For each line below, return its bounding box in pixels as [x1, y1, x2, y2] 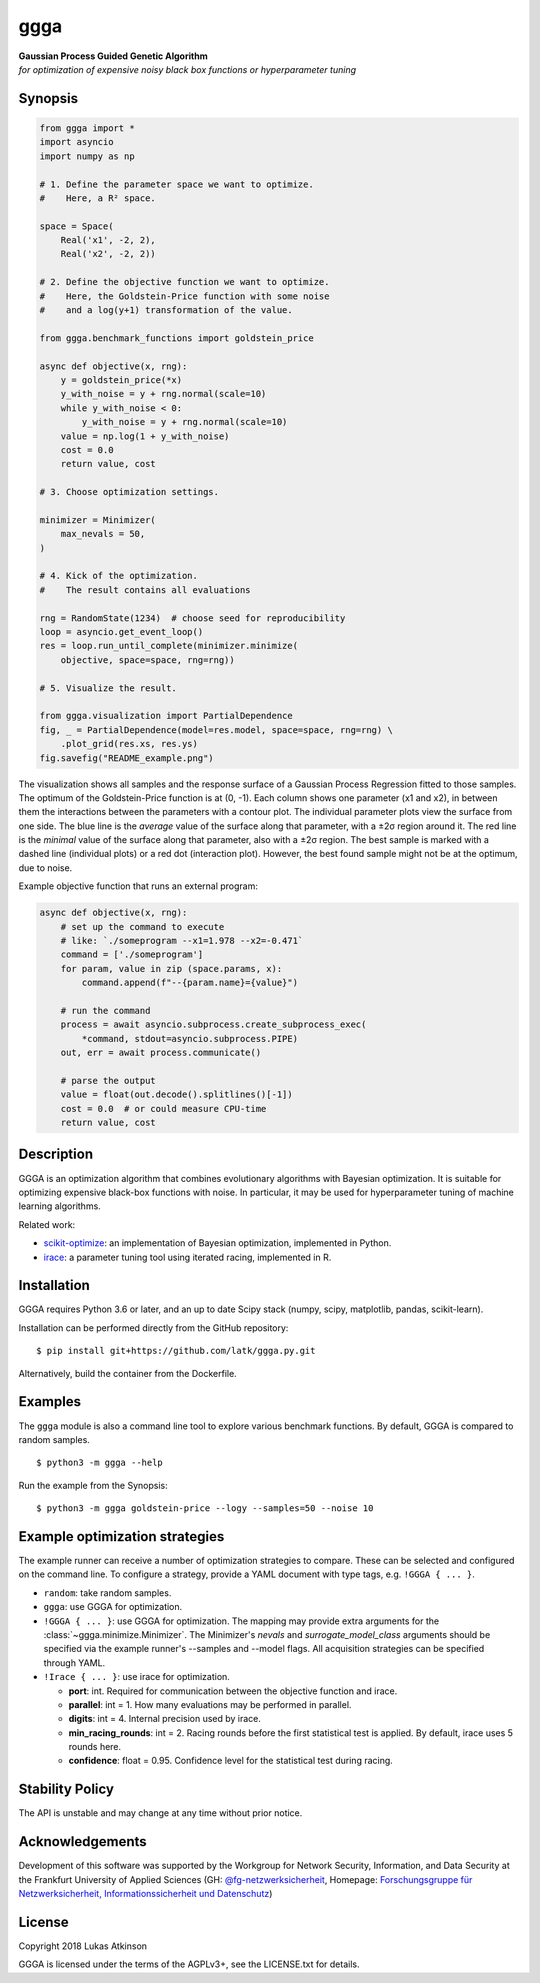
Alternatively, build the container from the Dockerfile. [18, 1367, 237, 1379]
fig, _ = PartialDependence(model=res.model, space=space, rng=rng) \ [39, 724, 394, 735]
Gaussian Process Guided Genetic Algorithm [18, 50, 209, 62]
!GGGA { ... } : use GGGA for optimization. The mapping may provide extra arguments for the [43, 1615, 440, 1627]
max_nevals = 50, [60, 528, 146, 540]
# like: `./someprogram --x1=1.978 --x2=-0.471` [60, 935, 304, 946]
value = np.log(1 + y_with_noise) [60, 430, 230, 442]
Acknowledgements [18, 1833, 147, 1850]
